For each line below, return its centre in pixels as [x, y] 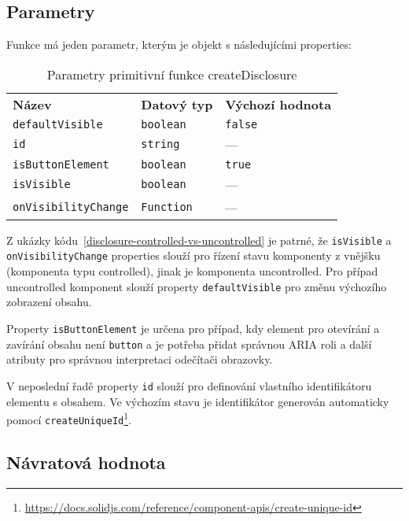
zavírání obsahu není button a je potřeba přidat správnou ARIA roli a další [189, 344]
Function [167, 207]
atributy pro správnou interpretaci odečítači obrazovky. [140, 359]
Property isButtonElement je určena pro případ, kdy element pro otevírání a [193, 328]
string [160, 144]
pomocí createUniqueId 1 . [69, 418]
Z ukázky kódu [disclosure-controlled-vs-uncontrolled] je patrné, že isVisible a [199, 240]
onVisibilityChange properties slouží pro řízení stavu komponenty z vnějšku [193, 255]
